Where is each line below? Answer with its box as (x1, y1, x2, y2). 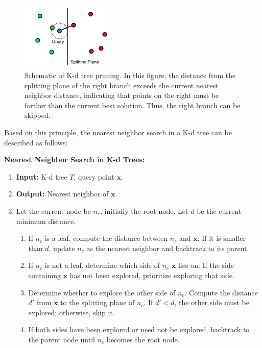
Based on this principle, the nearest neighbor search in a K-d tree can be (4, 127, 232, 138)
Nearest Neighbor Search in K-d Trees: (4, 154, 145, 165)
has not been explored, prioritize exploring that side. (69, 269, 234, 280)
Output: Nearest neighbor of (16, 188, 109, 199)
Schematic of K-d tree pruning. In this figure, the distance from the (25, 70, 236, 81)
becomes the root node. (106, 334, 180, 344)
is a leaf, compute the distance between (44, 233, 168, 243)
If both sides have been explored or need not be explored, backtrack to (28, 324, 250, 335)
